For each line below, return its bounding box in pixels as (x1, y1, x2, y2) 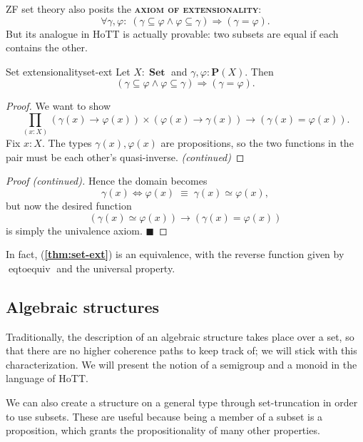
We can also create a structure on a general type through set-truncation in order (6, 395, 358, 410)
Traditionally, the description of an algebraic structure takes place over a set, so (6, 329, 354, 344)
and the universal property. (56, 260, 175, 275)
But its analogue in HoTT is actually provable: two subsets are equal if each (6, 26, 339, 41)
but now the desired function (6, 198, 132, 213)
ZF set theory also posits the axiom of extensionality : (6, 1, 262, 16)
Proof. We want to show (6, 98, 111, 113)
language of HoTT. (6, 371, 88, 386)
